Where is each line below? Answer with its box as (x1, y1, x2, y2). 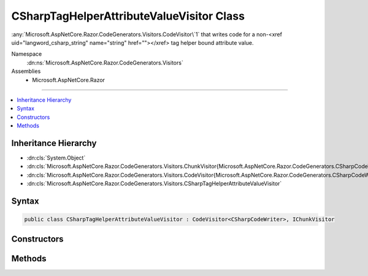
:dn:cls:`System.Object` (26, 154, 86, 161)
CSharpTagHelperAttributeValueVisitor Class (11, 9, 245, 23)
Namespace (11, 50, 42, 58)
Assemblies (11, 67, 41, 75)
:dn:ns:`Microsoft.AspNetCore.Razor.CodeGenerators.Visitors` (26, 59, 183, 66)
